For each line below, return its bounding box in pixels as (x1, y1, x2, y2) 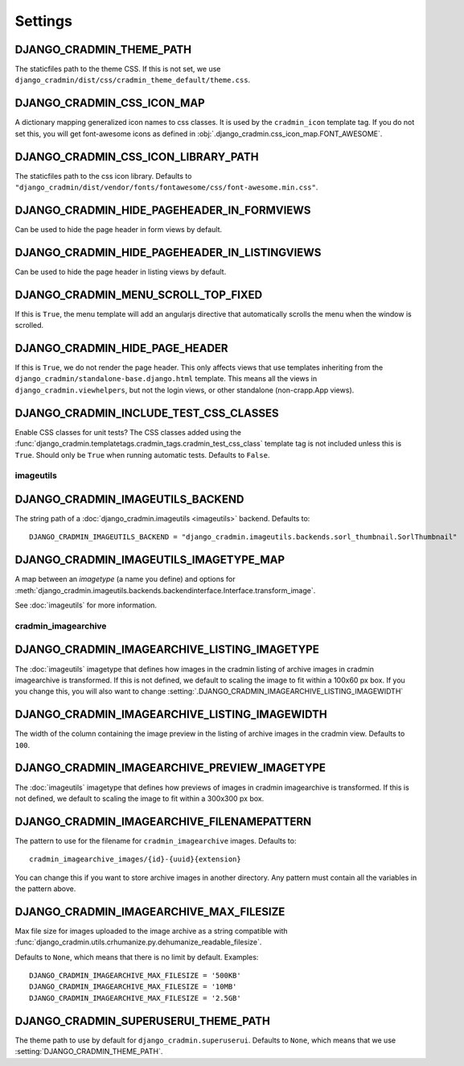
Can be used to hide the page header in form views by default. (14, 224, 223, 234)
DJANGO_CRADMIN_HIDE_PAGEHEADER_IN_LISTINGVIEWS (14, 246, 322, 259)
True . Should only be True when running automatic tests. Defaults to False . (14, 450, 270, 459)
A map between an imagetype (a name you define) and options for (14, 574, 236, 584)
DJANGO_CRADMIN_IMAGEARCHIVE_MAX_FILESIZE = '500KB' (29, 971, 241, 981)
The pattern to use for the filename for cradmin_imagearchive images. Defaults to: (14, 836, 297, 845)
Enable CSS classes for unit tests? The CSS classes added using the (14, 427, 241, 437)
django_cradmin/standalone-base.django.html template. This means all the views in (14, 374, 318, 384)
